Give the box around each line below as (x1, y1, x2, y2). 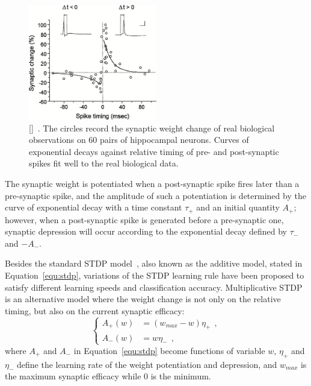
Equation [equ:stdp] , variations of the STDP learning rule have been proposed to (5, 269, 304, 282)
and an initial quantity (196, 201, 280, 214)
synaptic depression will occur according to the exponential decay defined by (5, 225, 287, 238)
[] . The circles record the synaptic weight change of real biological (29, 121, 275, 134)
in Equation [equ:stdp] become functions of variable (73, 344, 265, 356)
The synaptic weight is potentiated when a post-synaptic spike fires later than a (5, 177, 300, 190)
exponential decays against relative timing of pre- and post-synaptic (29, 145, 279, 157)
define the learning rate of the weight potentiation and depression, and (17, 358, 277, 370)
